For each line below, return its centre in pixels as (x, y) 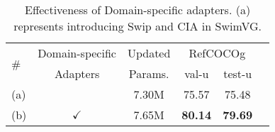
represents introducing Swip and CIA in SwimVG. (137, 26)
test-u (238, 73)
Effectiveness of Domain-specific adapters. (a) (138, 10)
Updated (149, 53)
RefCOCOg (217, 53)
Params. (149, 73)
